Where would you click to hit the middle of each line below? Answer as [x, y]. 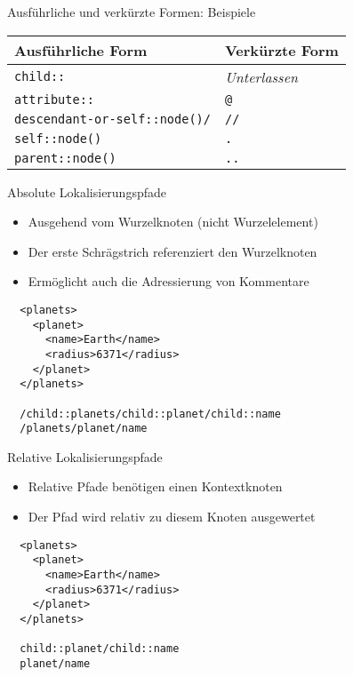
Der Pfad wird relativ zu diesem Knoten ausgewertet [172, 517]
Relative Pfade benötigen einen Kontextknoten [155, 486]
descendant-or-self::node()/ [112, 119]
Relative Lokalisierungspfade [85, 456]
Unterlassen [261, 76]
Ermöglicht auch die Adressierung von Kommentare [168, 281]
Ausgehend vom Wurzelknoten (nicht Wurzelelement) [173, 222]
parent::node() [65, 158]
